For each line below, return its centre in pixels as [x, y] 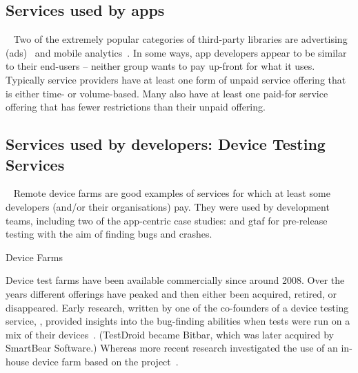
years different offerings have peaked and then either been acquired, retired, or [171, 293]
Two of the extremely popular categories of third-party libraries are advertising [180, 39]
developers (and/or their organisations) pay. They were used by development [168, 206]
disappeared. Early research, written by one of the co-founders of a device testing [177, 307]
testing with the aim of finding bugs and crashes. [109, 234]
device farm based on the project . [105, 361]
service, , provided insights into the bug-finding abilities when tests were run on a [178, 321]
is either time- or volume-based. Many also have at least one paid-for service [167, 93]
